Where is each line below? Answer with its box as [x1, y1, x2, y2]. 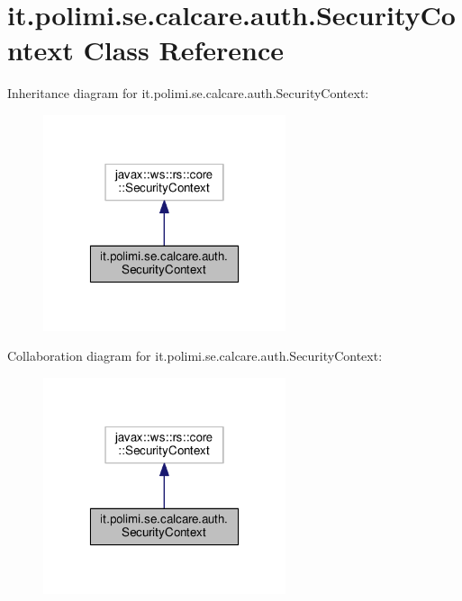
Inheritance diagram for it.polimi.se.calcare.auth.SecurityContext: [7, 84, 369, 103]
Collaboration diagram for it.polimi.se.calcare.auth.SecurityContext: [7, 346, 383, 365]
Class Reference [83, 31, 284, 68]
